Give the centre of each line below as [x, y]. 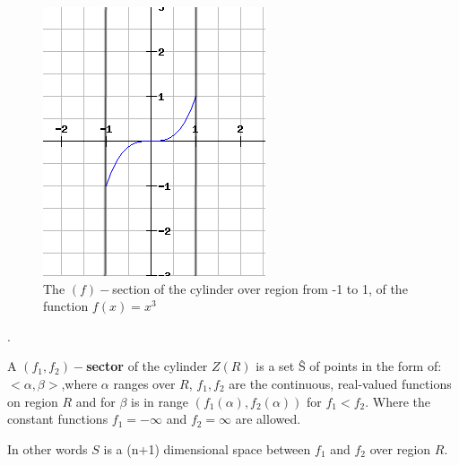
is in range [160, 401]
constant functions [58, 419]
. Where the [398, 401]
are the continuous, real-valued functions [340, 383]
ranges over [144, 383]
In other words [48, 448]
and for [95, 401]
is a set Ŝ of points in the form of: [349, 366]
